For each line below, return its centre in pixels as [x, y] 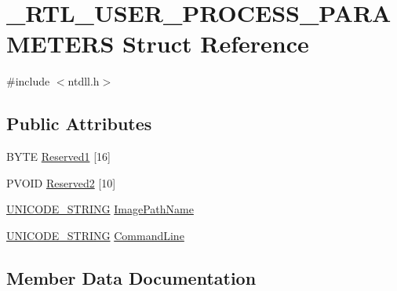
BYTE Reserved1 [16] [58, 156]
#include [28, 81]
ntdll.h [84, 81]
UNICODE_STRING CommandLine [95, 235]
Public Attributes [79, 124]
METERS [60, 44]
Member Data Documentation [131, 277]
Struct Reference [216, 44]
